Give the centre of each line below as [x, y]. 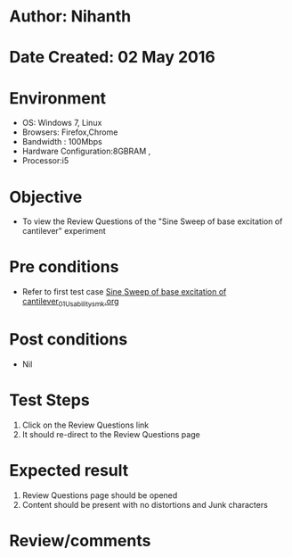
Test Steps [50, 400]
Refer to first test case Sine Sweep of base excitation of [124, 292]
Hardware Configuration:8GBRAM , [86, 151]
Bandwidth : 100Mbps [62, 142]
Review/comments [80, 540]
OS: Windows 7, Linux [62, 123]
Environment [58, 98]
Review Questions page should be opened [100, 495]
